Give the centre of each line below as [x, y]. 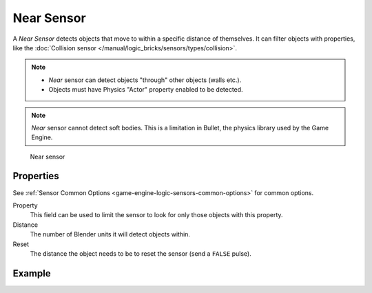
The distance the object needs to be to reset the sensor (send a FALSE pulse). [141, 253]
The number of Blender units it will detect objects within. [110, 234]
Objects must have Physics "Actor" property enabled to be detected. [146, 90]
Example [32, 273]
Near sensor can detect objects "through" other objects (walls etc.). [145, 80]
